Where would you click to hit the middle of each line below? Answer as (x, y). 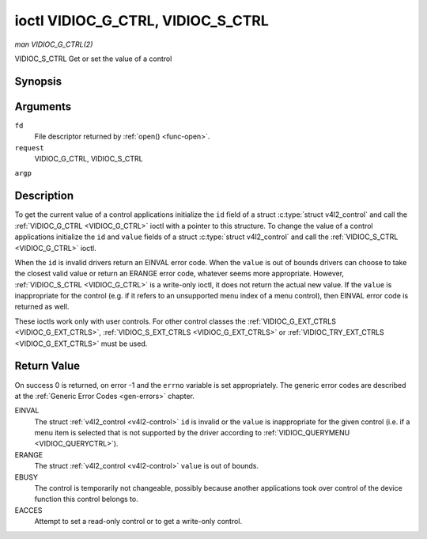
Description (44, 196)
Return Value (47, 366)
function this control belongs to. (86, 499)
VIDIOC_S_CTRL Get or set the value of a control (93, 59)
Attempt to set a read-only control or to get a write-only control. (138, 522)
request (30, 148)
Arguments (43, 106)
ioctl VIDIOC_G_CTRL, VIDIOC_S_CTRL (142, 21)
